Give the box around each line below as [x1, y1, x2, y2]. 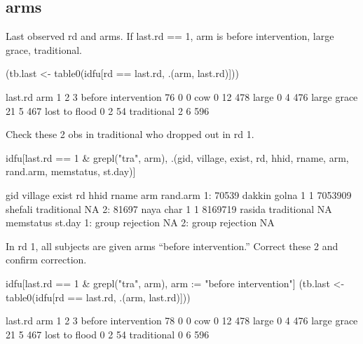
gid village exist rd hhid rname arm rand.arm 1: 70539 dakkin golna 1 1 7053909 [6, 187, 352, 202]
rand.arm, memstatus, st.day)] [6, 164, 136, 179]
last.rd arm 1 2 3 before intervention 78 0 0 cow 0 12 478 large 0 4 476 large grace [6, 313, 358, 328]
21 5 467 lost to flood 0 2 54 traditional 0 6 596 [6, 326, 210, 341]
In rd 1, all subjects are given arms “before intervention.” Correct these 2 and [6, 238, 338, 253]
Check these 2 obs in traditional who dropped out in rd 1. [6, 127, 254, 142]
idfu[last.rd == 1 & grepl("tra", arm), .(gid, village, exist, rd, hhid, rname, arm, [6, 150, 349, 165]
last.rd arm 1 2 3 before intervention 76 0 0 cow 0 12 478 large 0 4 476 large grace [6, 89, 358, 104]
